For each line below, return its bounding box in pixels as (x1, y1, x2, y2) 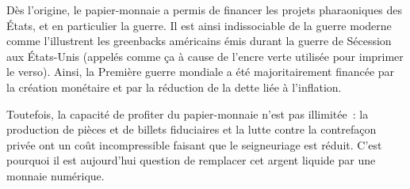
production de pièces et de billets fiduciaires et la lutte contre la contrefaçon (6, 121, 377, 138)
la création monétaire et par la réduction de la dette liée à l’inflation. (6, 78, 342, 95)
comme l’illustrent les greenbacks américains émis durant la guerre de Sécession (6, 32, 392, 49)
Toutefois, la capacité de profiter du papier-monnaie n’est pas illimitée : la (6, 105, 369, 122)
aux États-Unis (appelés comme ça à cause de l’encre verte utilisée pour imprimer (6, 47, 404, 64)
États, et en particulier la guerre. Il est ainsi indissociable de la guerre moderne (6, 17, 392, 33)
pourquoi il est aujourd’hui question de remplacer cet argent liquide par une (6, 152, 376, 168)
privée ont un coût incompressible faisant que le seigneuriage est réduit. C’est (6, 136, 382, 153)
